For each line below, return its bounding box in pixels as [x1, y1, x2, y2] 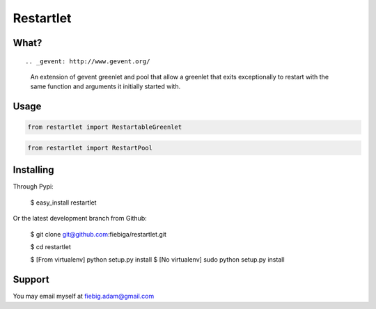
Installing [13, 164, 55, 176]
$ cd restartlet [30, 242, 71, 251]
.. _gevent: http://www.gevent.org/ [25, 57, 150, 65]
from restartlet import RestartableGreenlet [27, 123, 182, 132]
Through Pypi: [13, 182, 54, 191]
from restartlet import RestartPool [27, 143, 153, 152]
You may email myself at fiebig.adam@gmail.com [13, 292, 155, 301]
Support [13, 274, 49, 285]
